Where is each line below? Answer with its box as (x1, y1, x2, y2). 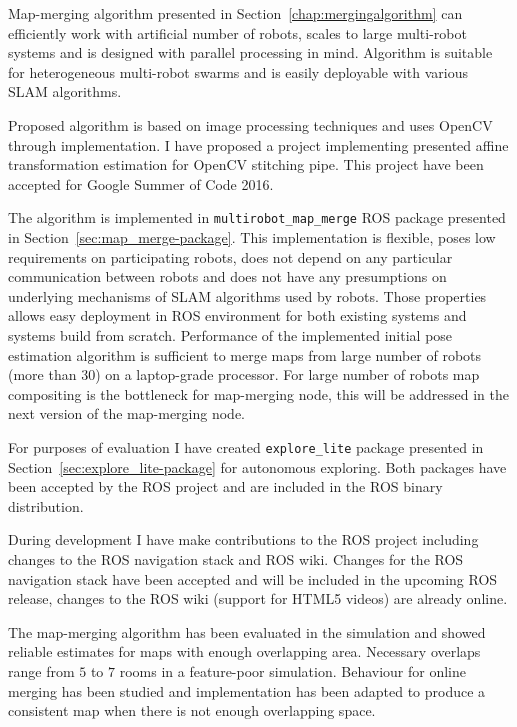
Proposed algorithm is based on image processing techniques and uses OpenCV (8, 114, 493, 135)
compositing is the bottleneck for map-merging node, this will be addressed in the (8, 383, 510, 404)
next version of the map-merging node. (8, 403, 245, 424)
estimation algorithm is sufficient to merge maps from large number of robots (8, 344, 482, 365)
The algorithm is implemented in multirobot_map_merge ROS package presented (8, 207, 506, 228)
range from (8, 660, 75, 681)
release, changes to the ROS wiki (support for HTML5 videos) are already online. (8, 588, 508, 609)
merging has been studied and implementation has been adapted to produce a (8, 680, 486, 701)
